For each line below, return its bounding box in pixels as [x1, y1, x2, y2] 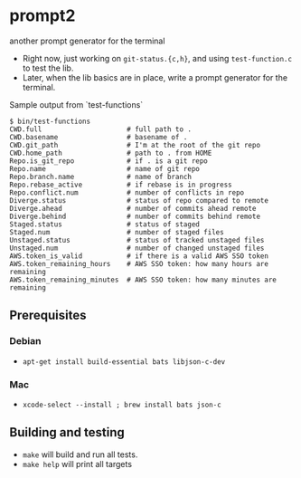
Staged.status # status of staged [9, 219, 201, 229]
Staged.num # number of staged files [9, 227, 224, 236]
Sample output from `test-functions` [9, 99, 144, 110]
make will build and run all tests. [22, 449, 138, 460]
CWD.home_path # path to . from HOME [9, 148, 212, 158]
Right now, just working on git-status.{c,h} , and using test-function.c [22, 53, 292, 63]
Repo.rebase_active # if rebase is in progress [9, 180, 232, 189]
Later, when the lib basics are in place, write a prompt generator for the [22, 72, 287, 82]
